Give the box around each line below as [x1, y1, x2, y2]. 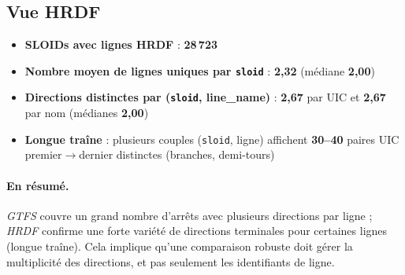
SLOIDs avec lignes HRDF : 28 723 [24, 36, 218, 53]
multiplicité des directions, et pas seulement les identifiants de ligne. [6, 253, 335, 269]
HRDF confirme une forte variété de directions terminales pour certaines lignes [6, 222, 388, 239]
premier [24, 146, 62, 163]
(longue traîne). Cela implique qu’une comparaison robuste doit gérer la [6, 237, 353, 254]
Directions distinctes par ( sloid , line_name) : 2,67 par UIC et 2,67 [24, 89, 386, 105]
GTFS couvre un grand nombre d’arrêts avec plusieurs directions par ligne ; [6, 207, 373, 223]
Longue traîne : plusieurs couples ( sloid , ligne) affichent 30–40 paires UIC [24, 130, 399, 147]
